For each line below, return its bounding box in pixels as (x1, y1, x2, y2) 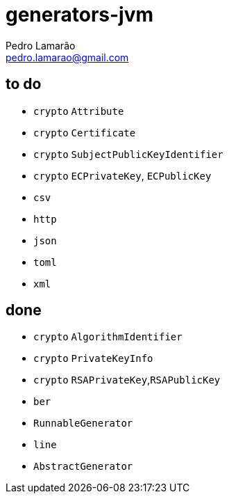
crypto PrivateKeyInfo (33, 353, 153, 365)
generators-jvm (6, 3, 154, 26)
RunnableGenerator (33, 418, 133, 429)
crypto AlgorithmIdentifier (33, 331, 183, 343)
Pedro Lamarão (6, 39, 76, 52)
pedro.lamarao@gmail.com (6, 51, 129, 63)
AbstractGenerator (33, 461, 133, 473)
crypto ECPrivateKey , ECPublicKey (33, 169, 212, 182)
